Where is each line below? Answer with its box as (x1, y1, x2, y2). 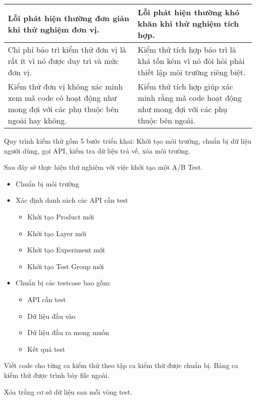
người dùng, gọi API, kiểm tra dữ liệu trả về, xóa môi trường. (4, 145, 191, 155)
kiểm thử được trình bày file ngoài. (4, 369, 109, 380)
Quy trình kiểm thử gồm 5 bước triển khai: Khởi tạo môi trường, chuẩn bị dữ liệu (4, 136, 252, 146)
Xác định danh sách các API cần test (15, 195, 128, 205)
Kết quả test (27, 343, 65, 354)
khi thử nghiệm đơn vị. (8, 23, 99, 35)
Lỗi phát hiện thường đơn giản (8, 12, 129, 24)
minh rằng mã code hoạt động (137, 92, 242, 103)
